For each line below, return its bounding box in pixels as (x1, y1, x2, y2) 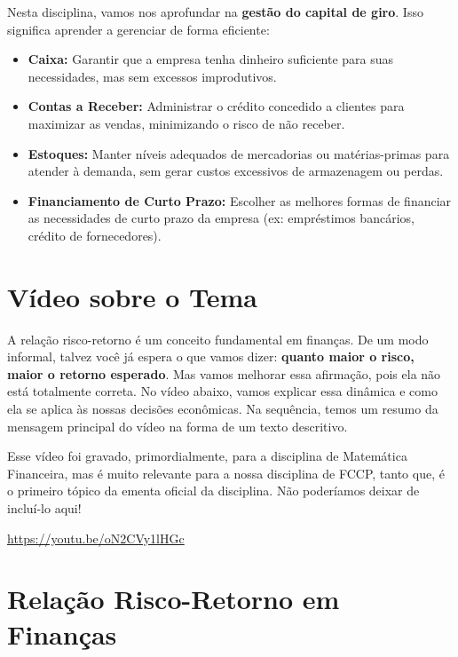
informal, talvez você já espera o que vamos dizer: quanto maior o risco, (7, 347, 415, 366)
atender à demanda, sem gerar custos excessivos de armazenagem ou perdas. (28, 162, 444, 180)
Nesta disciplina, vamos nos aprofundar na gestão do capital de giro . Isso (7, 3, 423, 20)
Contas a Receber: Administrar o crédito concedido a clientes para (28, 97, 405, 115)
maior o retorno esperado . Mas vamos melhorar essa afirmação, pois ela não (7, 364, 441, 383)
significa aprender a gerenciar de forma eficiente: (7, 20, 270, 38)
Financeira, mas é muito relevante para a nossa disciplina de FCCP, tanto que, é (7, 463, 445, 482)
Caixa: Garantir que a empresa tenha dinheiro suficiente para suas (28, 50, 394, 68)
